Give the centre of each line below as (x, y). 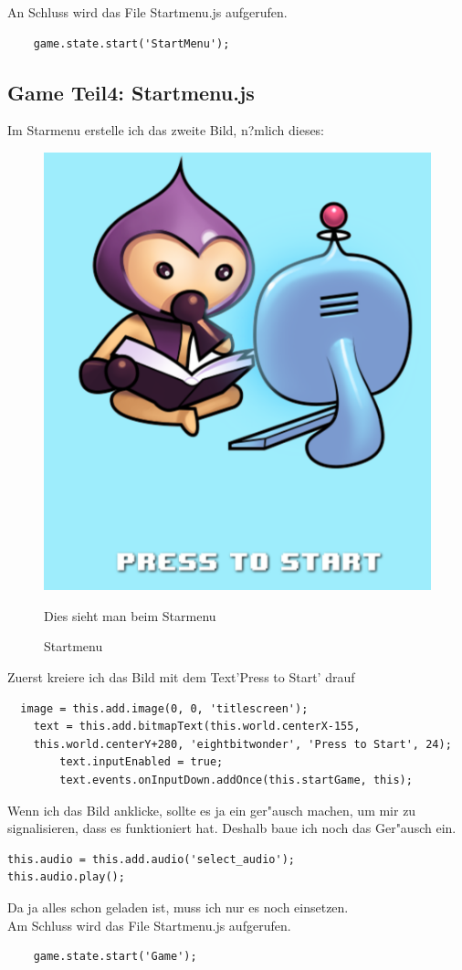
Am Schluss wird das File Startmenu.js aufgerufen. (149, 925)
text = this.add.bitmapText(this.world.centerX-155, (197, 727)
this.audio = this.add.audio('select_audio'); (151, 859)
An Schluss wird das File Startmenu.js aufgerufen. (147, 12)
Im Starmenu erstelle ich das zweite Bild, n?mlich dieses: (166, 130)
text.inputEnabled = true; (142, 762)
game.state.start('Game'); (115, 957)
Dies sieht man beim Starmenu (130, 615)
